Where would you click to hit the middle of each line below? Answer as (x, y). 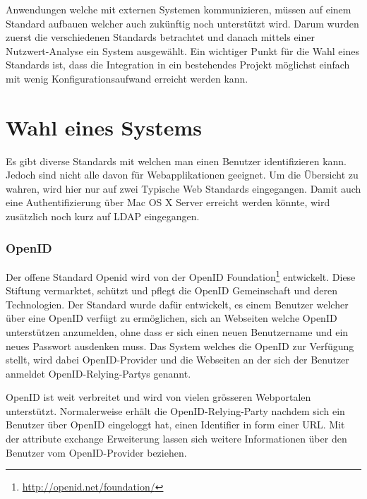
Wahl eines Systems (104, 127)
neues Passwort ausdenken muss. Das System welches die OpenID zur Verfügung (180, 345)
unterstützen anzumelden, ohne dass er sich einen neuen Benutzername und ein (177, 331)
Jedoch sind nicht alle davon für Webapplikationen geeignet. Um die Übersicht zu (182, 175)
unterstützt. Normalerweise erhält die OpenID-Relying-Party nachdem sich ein (175, 410)
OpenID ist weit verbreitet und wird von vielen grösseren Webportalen (158, 397)
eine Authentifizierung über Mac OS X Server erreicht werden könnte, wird (168, 202)
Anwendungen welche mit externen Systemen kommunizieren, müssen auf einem (179, 9)
